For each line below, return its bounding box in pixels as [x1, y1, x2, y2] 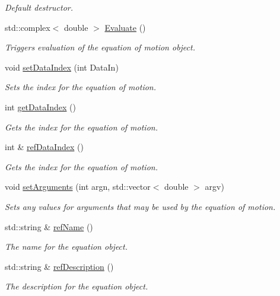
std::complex [5, 21, 50, 33]
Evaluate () [104, 21, 146, 33]
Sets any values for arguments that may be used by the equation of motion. [5, 200, 276, 212]
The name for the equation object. [5, 240, 128, 253]
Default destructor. [5, 1, 74, 13]
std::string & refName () [5, 220, 93, 233]
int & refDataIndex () [5, 141, 84, 153]
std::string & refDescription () [5, 260, 114, 272]
